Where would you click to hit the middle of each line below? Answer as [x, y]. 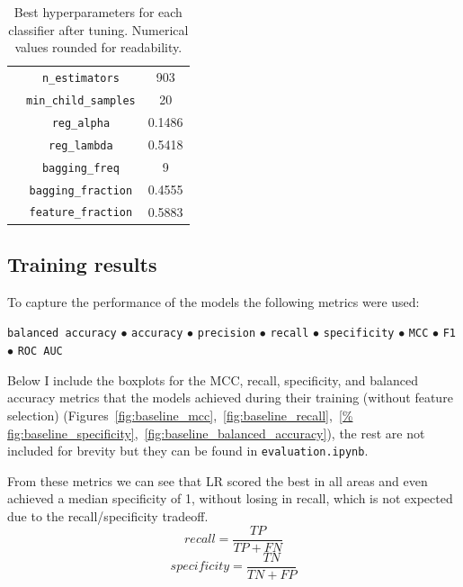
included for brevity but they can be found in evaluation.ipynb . [188, 451]
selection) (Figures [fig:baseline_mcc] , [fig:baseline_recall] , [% [180, 415]
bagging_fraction [81, 190]
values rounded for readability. [98, 47]
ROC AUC [40, 352]
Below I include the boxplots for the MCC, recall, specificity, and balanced [213, 379]
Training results [82, 264]
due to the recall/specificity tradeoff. [108, 515]
